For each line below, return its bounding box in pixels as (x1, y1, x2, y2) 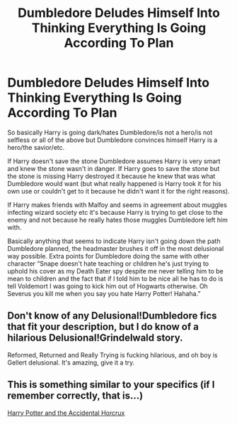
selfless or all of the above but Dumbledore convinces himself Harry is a (7, 136, 218, 144)
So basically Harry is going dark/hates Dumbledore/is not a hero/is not (7, 128, 213, 136)
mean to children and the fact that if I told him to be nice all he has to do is (7, 274, 224, 283)
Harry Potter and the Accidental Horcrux (7, 408, 125, 417)
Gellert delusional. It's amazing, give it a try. (7, 358, 135, 367)
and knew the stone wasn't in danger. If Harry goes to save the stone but (7, 164, 220, 172)
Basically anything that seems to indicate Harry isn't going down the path (7, 237, 221, 245)
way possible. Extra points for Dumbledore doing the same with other (7, 252, 209, 260)
